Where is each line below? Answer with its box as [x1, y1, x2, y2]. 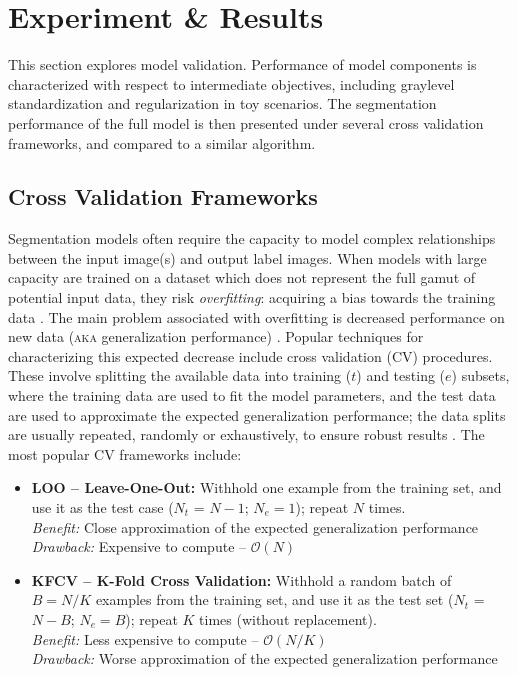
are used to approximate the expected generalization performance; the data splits [8, 404, 506, 425]
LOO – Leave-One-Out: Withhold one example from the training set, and [31, 477, 502, 498]
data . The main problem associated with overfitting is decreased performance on [8, 306, 505, 327]
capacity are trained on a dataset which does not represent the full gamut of [8, 267, 476, 288]
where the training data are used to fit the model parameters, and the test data [8, 385, 496, 406]
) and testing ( [356, 365, 446, 386]
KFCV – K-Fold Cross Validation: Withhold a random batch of [31, 569, 452, 590]
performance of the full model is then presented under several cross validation [8, 112, 484, 133]
